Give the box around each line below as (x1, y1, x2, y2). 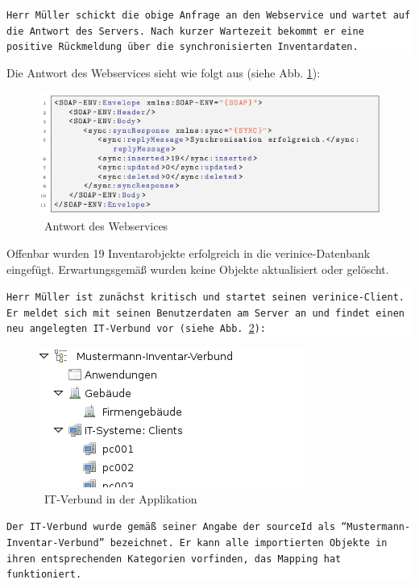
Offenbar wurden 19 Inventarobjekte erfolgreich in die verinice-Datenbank (6, 244, 371, 261)
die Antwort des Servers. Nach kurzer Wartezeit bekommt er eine (6, 25, 364, 37)
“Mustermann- (341, 521, 411, 533)
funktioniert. (6, 569, 82, 581)
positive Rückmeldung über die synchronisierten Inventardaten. (6, 41, 359, 53)
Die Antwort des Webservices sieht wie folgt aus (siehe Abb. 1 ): (6, 64, 321, 81)
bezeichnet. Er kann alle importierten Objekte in (110, 536, 388, 549)
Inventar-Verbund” (6, 536, 105, 549)
